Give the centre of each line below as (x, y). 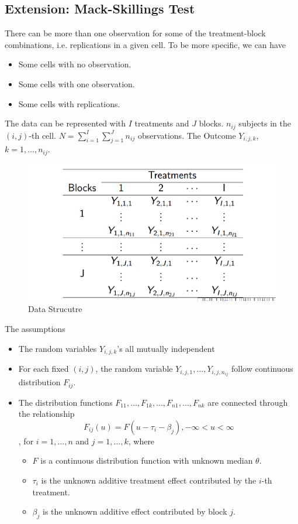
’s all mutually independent (166, 348)
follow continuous (262, 369)
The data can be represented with (65, 123)
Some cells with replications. (69, 103)
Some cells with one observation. (77, 83)
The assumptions (35, 328)
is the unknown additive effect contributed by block (135, 511)
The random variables (58, 348)
